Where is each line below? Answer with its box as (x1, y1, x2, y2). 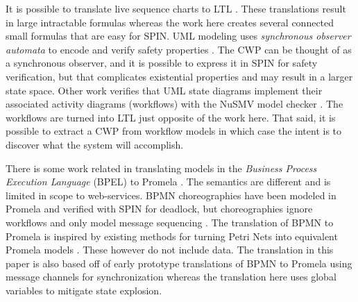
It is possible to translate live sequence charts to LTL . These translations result (6, 1, 346, 15)
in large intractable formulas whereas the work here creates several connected (6, 15, 334, 29)
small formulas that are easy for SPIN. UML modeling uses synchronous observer (6, 28, 351, 43)
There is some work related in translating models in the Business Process (6, 160, 317, 175)
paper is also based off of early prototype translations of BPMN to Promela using (6, 255, 352, 270)
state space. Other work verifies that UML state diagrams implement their (6, 83, 323, 97)
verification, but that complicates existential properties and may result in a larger (6, 69, 353, 83)
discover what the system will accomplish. (6, 137, 184, 151)
